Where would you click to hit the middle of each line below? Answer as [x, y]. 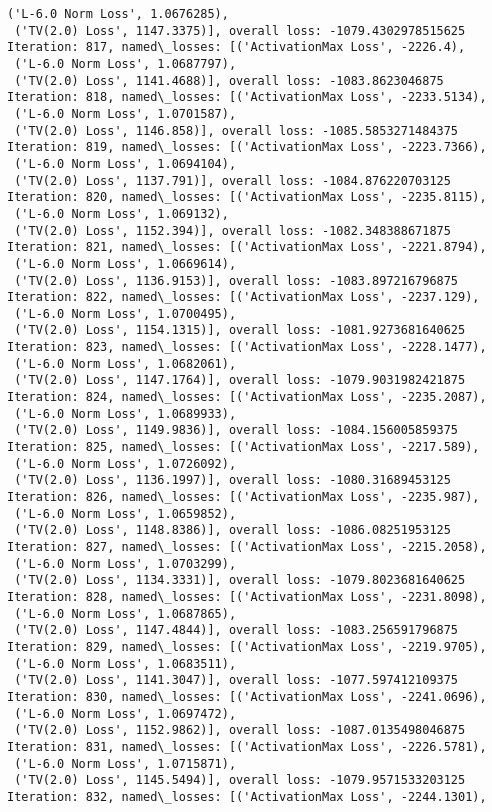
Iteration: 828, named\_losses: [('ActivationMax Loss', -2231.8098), [247, 596]
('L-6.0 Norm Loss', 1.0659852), [125, 513]
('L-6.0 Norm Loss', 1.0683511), [125, 663]
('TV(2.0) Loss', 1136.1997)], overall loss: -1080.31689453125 [232, 480]
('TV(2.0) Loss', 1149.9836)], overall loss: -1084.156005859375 [236, 430]
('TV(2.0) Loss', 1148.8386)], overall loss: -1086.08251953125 [232, 530]
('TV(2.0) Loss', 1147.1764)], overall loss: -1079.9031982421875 [240, 380]
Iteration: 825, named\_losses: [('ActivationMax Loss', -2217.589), [243, 447]
